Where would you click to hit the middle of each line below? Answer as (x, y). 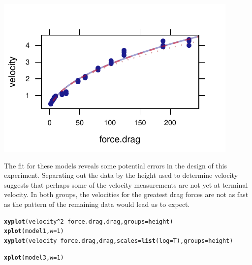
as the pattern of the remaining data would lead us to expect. (97, 204)
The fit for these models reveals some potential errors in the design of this (115, 165)
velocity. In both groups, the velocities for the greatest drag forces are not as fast (126, 194)
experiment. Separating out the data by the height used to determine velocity (121, 175)
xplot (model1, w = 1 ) (34, 231)
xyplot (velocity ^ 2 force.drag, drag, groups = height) (89, 221)
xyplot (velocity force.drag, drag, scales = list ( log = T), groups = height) (119, 241)
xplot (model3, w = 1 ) (34, 257)
